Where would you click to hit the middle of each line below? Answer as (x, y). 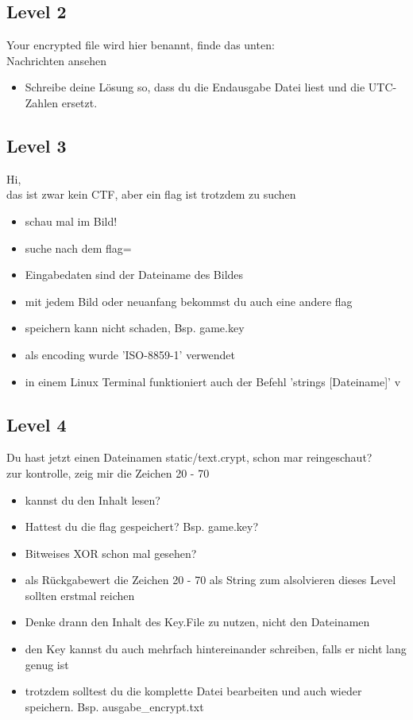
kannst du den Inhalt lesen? (93, 499)
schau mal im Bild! (71, 221)
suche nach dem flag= (78, 248)
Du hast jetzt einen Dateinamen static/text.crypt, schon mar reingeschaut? (189, 457)
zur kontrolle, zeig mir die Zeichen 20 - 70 (108, 472)
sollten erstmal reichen (80, 595)
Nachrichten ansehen (57, 60)
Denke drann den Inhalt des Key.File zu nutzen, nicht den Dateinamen (197, 622)
